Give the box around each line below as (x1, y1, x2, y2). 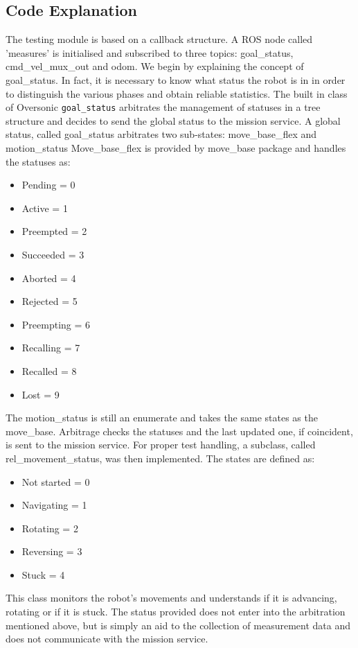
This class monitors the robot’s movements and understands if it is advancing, (6, 590, 337, 605)
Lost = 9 (21, 387, 60, 401)
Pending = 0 (21, 177, 75, 192)
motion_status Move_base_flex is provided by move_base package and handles (6, 141, 346, 155)
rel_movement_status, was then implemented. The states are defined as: (6, 450, 315, 465)
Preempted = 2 (21, 224, 87, 238)
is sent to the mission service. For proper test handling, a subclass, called (6, 437, 316, 452)
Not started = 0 (21, 474, 90, 489)
